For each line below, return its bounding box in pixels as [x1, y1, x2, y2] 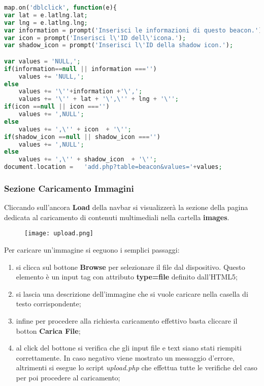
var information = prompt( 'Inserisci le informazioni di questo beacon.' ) [4, 26, 262, 34]
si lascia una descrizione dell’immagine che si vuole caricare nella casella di [16, 288, 248, 299]
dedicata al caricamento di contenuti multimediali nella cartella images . [4, 212, 229, 222]
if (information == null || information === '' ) [4, 65, 157, 73]
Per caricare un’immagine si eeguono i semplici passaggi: [4, 244, 180, 255]
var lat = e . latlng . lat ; [4, 11, 88, 19]
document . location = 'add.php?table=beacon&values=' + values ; [4, 163, 222, 171]
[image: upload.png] [24, 230, 94, 237]
